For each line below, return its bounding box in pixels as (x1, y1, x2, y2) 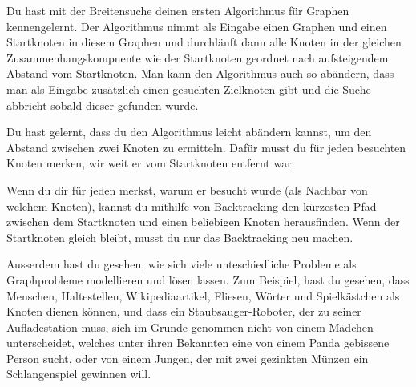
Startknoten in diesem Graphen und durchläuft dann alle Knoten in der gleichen (6, 34, 402, 50)
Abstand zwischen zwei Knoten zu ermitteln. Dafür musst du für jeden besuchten (6, 139, 406, 155)
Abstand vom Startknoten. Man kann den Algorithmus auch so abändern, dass (6, 65, 394, 82)
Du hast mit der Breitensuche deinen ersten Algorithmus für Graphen (6, 2, 349, 18)
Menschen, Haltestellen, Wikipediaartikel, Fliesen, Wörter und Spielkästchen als (6, 287, 400, 304)
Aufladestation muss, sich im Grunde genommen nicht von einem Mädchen (6, 318, 374, 335)
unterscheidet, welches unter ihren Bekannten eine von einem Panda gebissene (6, 334, 390, 351)
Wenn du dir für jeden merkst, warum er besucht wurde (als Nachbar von (6, 181, 368, 198)
